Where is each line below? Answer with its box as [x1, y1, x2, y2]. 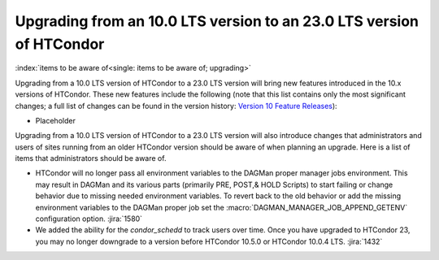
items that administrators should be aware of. [15, 154, 167, 163]
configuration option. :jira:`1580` [35, 214, 142, 223]
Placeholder [35, 115, 76, 125]
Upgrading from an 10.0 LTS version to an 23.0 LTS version [15, 12, 419, 30]
